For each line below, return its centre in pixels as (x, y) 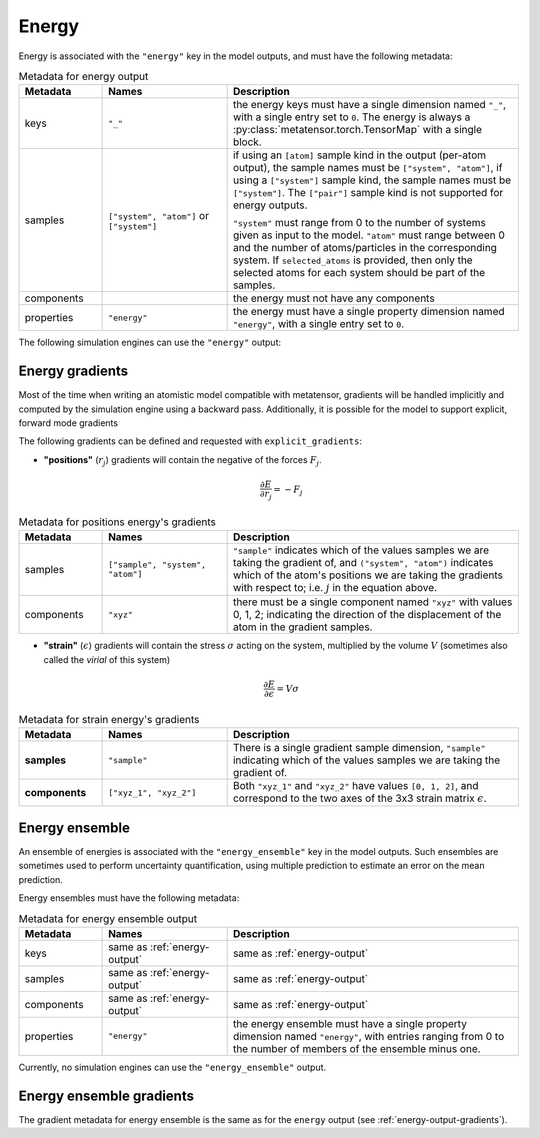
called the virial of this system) (107, 659)
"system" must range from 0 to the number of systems (359, 223)
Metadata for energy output (83, 77)
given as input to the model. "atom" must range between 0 (368, 235)
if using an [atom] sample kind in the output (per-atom (359, 155)
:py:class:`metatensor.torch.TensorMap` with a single (357, 130)
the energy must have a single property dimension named (368, 312)
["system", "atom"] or (159, 215)
